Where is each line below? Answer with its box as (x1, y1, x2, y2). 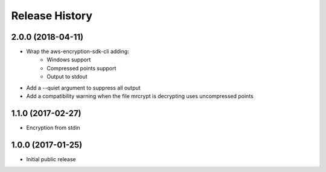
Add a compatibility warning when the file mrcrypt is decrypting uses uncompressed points (26, 93, 254, 100)
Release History (11, 9, 93, 22)
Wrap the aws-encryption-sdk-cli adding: (26, 48, 129, 55)
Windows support (46, 56, 91, 63)
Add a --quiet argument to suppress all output (26, 84, 141, 91)
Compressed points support (46, 64, 117, 72)
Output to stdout (46, 73, 88, 81)
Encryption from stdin (26, 124, 81, 131)
